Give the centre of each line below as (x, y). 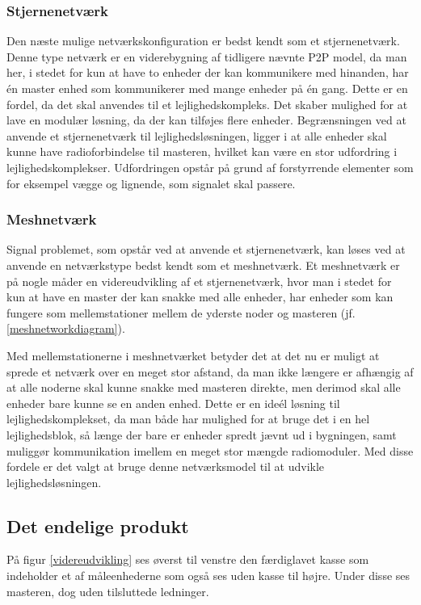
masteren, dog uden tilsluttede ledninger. (108, 591)
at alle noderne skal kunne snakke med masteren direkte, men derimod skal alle (204, 387)
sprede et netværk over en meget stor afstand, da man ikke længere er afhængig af (210, 371)
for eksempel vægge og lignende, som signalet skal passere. (151, 183)
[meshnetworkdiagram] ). (66, 328)
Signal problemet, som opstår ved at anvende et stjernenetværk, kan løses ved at (206, 249)
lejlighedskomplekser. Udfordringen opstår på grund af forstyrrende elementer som (210, 167)
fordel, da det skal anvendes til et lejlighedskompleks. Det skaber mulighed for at (207, 104)
